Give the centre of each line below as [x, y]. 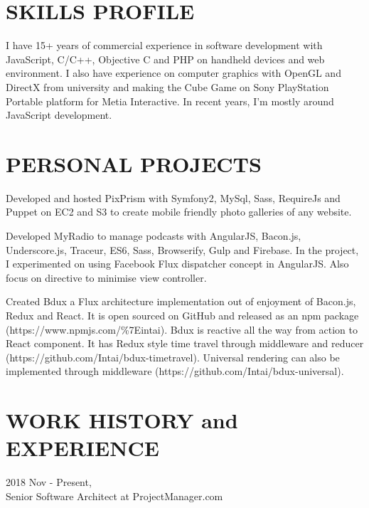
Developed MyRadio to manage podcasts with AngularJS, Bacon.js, [154, 236]
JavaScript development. [59, 115]
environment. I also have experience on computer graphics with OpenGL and [173, 73]
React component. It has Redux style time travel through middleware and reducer [185, 343]
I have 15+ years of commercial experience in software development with [164, 45]
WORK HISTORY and [122, 420]
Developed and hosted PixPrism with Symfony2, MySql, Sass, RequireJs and [173, 197]
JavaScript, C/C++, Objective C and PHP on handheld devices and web [165, 59]
